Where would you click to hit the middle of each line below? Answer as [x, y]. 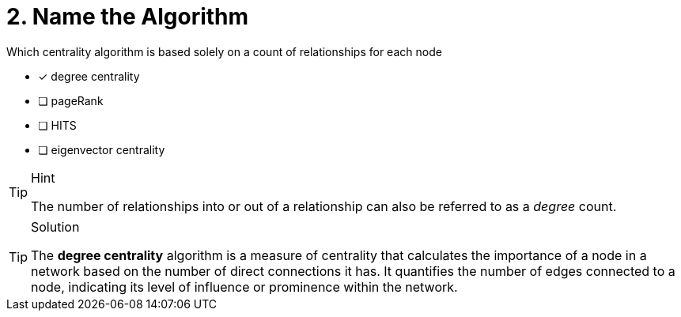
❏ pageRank [71, 100]
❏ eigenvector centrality [102, 149]
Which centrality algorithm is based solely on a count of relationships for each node [224, 51]
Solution [55, 226]
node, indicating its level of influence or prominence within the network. [244, 287]
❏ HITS [57, 125]
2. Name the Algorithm [128, 17]
